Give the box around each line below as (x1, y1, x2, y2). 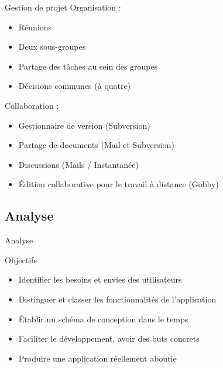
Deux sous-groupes (18, 40, 86, 53)
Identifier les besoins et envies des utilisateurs (18, 273, 182, 286)
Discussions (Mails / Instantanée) (18, 158, 139, 170)
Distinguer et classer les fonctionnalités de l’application (18, 293, 217, 305)
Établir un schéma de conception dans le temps (18, 312, 188, 325)
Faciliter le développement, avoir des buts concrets (18, 332, 200, 345)
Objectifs (5, 253, 37, 266)
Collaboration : (5, 99, 59, 111)
